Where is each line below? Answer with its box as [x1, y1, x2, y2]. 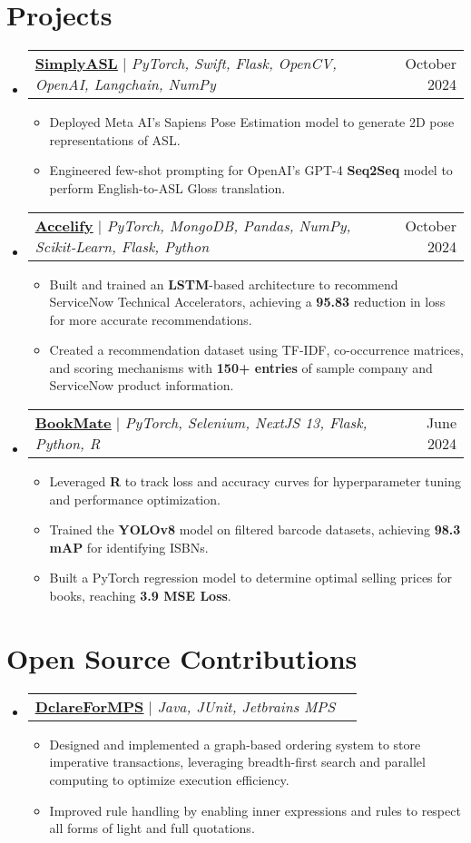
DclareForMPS [34, 695, 144, 717]
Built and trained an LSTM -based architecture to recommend [49, 274, 398, 293]
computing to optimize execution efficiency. [49, 769, 289, 789]
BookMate [34, 412, 112, 434]
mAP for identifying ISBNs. [49, 537, 209, 556]
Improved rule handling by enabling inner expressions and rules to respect [49, 800, 461, 819]
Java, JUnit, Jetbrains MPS [157, 695, 336, 717]
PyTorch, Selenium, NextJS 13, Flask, [124, 412, 368, 434]
